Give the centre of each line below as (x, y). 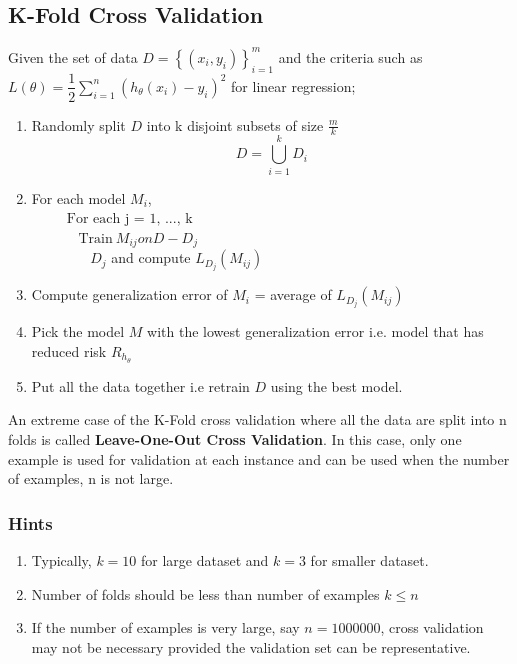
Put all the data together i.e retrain (140, 385)
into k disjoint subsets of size (235, 124)
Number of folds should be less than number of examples (205, 593)
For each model (78, 197)
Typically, (61, 559)
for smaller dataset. (369, 559)
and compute (151, 257)
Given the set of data (73, 56)
